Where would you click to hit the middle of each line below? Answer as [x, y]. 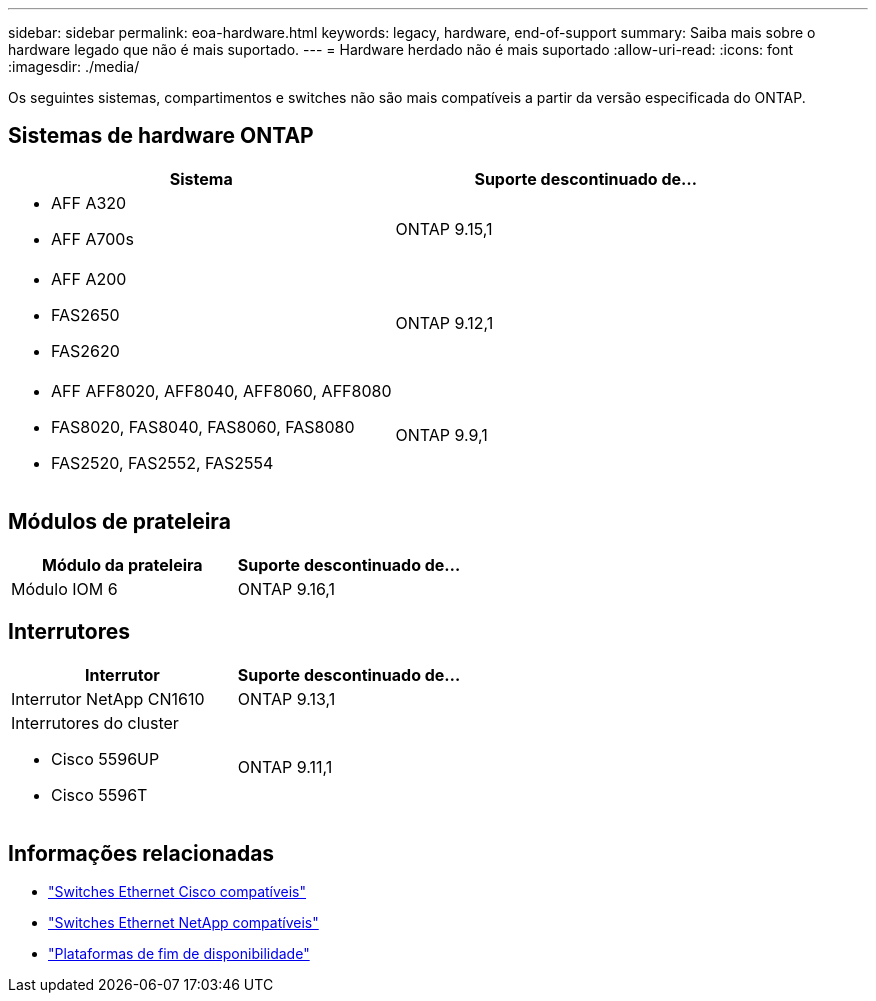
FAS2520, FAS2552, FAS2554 [162, 462]
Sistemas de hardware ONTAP [161, 136]
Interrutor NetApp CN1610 [108, 698]
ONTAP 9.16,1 [286, 588]
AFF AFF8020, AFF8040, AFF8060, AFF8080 [221, 390]
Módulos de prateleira [119, 522]
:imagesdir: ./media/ [74, 66]
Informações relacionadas [141, 853]
